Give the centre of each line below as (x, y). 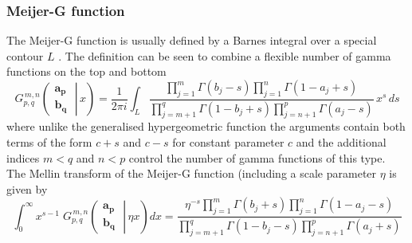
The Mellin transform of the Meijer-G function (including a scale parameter (192, 173)
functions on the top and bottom (86, 71)
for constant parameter (228, 142)
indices (23, 157)
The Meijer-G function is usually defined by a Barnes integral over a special (192, 40)
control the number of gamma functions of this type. (257, 157)
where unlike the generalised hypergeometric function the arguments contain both (206, 126)
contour (25, 55)
